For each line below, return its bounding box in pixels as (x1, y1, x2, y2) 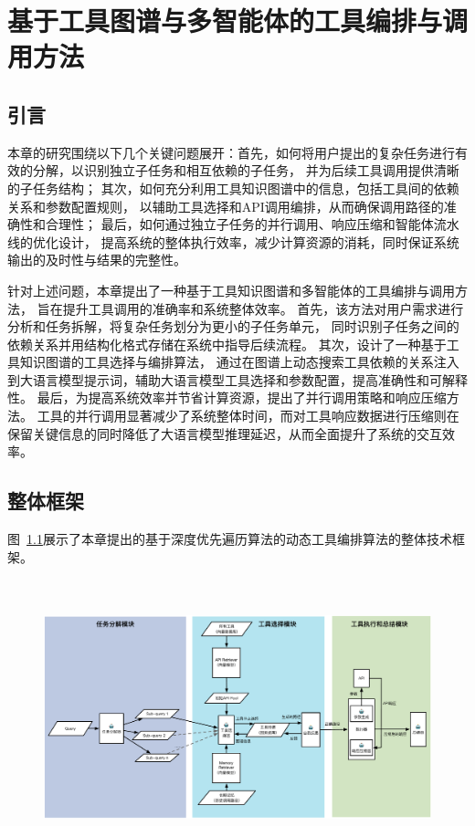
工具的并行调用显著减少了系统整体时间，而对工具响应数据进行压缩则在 (37, 406, 459, 425)
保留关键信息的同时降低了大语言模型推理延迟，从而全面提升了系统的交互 (7, 423, 442, 443)
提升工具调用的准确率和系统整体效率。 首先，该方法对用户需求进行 (62, 298, 464, 318)
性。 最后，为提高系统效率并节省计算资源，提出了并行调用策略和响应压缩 (7, 388, 447, 407)
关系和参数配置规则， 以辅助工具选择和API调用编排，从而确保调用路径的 (7, 196, 444, 215)
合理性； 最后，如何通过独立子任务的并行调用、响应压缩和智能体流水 (45, 214, 459, 234)
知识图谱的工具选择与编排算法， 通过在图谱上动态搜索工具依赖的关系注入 (19, 352, 459, 371)
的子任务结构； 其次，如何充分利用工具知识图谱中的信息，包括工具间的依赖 (7, 178, 459, 197)
